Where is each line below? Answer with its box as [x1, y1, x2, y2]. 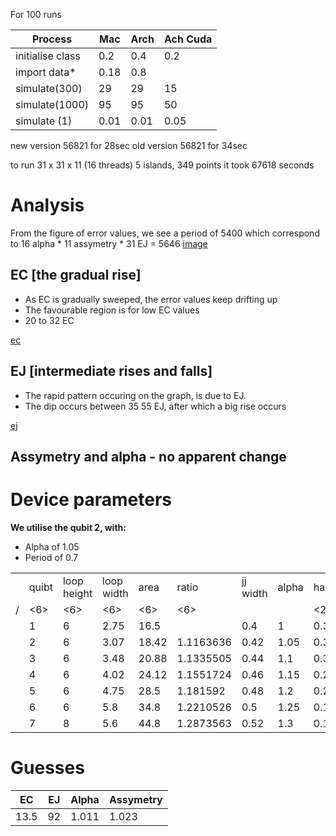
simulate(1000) [15, 98, 90, 111]
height [62, 586, 93, 600]
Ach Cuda [163, 32, 213, 46]
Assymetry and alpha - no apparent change [10, 448, 287, 465]
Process [31, 32, 73, 46]
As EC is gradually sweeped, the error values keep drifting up [24, 293, 278, 305]
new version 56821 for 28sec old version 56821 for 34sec [10, 140, 248, 151]
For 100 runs [10, 9, 62, 20]
